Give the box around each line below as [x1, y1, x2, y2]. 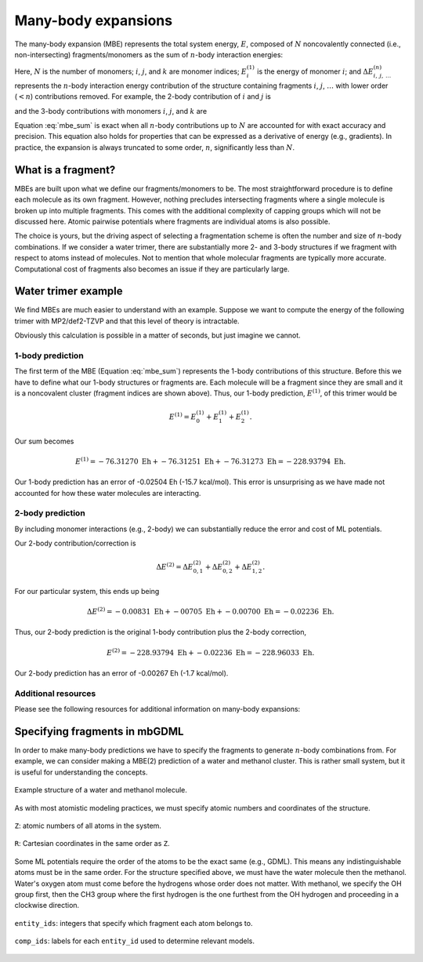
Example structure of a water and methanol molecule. [14, 785, 188, 795]
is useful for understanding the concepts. [14, 767, 148, 777]
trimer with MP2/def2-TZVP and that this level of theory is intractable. [14, 316, 240, 326]
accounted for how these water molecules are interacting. [14, 488, 201, 497]
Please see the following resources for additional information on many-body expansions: [14, 705, 301, 714]
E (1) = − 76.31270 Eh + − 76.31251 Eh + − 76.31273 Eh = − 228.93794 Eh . [74, 456, 346, 466]
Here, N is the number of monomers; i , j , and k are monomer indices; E [14, 67, 247, 76]
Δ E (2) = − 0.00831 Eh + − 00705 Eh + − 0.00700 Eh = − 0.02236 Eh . [86, 606, 334, 616]
